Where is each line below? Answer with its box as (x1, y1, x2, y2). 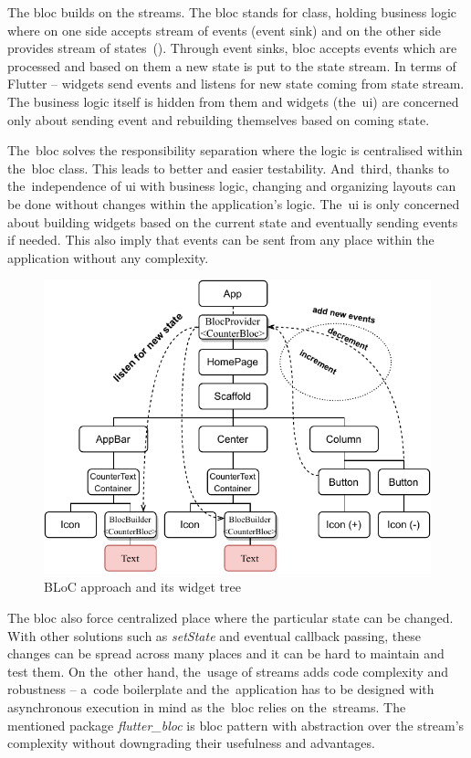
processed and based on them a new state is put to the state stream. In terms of (7, 56, 456, 75)
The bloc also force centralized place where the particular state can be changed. (7, 608, 454, 627)
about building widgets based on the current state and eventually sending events (7, 212, 458, 231)
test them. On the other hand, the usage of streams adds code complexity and (7, 661, 449, 680)
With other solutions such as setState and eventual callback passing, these (7, 626, 421, 645)
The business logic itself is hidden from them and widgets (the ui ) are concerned (7, 91, 459, 111)
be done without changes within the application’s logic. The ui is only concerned (7, 194, 460, 213)
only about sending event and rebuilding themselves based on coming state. (7, 110, 430, 129)
